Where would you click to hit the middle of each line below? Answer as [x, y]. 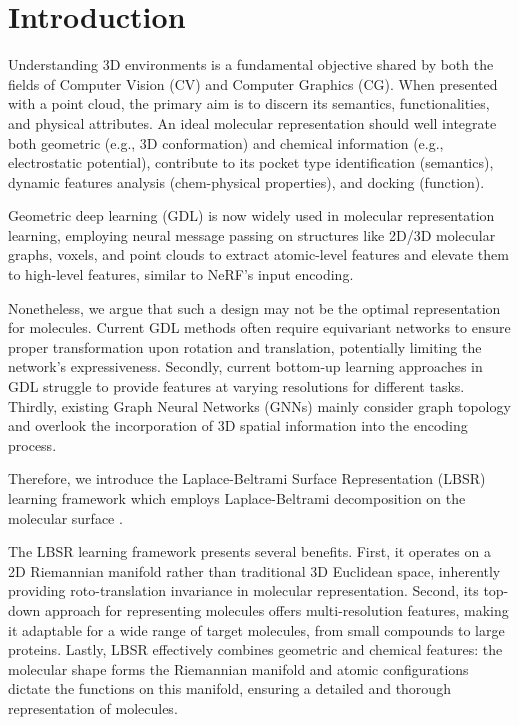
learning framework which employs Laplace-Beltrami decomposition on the [237, 498]
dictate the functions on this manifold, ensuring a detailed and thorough [229, 688]
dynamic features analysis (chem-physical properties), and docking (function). [246, 181]
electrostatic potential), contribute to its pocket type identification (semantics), [251, 162]
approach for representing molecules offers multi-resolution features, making [276, 609]
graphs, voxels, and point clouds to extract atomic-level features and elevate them [258, 254]
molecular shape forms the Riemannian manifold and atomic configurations [238, 668]
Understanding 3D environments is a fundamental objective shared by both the [251, 64]
